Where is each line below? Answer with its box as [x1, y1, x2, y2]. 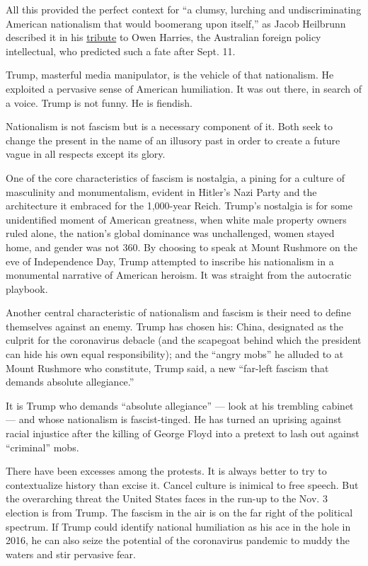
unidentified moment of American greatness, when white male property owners [6, 212, 347, 226]
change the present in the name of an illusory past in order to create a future [6, 132, 340, 147]
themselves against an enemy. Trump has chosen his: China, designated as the [6, 318, 344, 333]
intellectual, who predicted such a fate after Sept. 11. [6, 43, 236, 58]
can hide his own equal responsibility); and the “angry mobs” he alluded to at [6, 347, 344, 362]
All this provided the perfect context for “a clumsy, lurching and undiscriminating [6, 2, 362, 16]
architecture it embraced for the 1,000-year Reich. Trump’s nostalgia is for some [6, 198, 352, 213]
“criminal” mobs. [6, 439, 79, 454]
